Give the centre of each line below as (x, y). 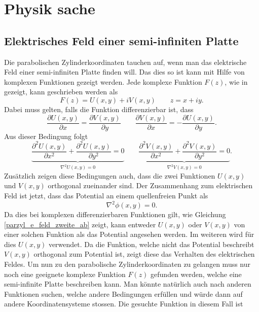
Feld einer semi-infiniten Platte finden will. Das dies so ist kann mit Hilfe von (124, 72)
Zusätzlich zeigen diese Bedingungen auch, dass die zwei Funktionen (110, 175)
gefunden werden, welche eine (196, 274)
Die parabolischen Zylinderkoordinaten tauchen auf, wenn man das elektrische (125, 62)
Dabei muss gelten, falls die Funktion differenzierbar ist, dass (99, 109)
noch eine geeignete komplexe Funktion (65, 274)
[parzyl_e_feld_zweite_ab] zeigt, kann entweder (80, 224)
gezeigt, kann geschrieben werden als (61, 92)
